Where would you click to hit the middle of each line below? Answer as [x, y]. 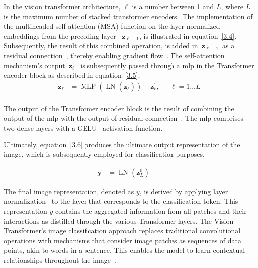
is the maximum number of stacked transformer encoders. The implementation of [128, 16]
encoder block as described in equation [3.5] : [72, 75]
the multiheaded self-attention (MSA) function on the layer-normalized [112, 26]
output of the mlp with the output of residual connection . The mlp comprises [124, 118]
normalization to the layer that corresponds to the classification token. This [121, 201]
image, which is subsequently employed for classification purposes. [104, 154]
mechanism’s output [35, 65]
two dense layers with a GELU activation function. [83, 128]
